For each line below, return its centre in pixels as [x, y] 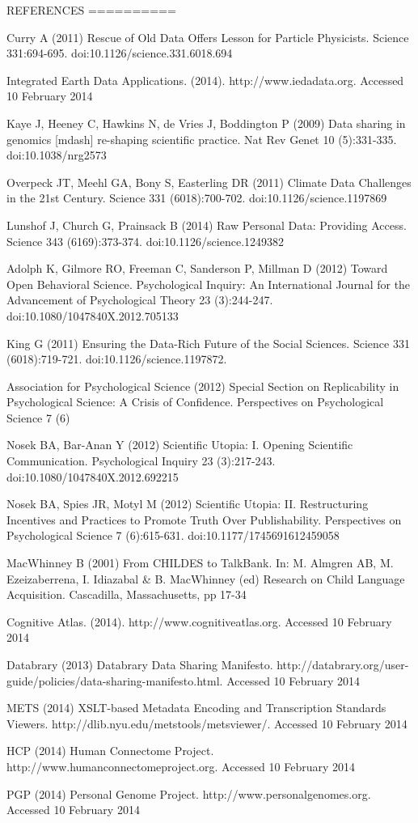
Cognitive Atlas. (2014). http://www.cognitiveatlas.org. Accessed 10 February [199, 621]
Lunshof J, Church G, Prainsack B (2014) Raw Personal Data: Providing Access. [207, 225]
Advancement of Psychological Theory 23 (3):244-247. [140, 300]
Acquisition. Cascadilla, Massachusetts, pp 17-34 [127, 594]
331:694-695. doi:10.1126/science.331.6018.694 [120, 53]
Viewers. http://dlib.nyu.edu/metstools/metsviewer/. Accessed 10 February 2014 [207, 723]
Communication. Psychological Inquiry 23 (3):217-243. [141, 461]
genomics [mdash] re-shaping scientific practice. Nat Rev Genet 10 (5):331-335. [202, 139]
